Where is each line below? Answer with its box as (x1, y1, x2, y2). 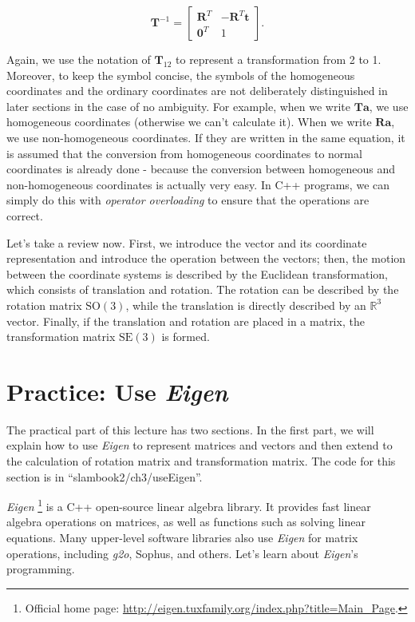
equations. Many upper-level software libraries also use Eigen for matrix (6, 529, 358, 546)
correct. (6, 207, 43, 224)
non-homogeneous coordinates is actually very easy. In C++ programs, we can (6, 176, 390, 192)
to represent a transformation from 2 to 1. (176, 51, 381, 67)
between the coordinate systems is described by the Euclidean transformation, (6, 265, 388, 282)
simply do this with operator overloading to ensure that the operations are (6, 192, 370, 208)
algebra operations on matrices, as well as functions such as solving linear (6, 513, 366, 530)
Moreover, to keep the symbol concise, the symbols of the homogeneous (6, 66, 355, 83)
